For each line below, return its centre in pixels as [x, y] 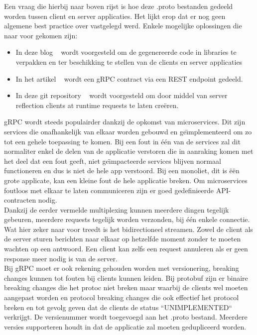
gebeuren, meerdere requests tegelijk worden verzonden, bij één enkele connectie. [127, 219]
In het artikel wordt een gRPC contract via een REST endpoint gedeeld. [129, 78]
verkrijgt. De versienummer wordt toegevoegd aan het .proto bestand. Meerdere [126, 317]
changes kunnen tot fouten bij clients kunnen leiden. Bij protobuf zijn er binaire [126, 278]
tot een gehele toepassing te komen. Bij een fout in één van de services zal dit [122, 141]
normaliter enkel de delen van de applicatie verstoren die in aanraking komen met [129, 151]
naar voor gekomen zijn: [41, 35]
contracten [20, 200]
